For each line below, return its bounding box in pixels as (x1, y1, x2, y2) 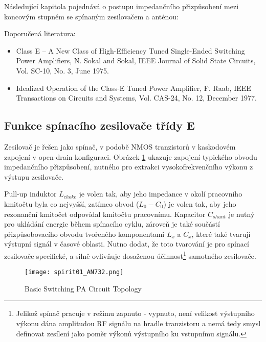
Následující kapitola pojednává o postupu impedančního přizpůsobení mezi (4, 1, 239, 11)
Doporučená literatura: (4, 28, 76, 39)
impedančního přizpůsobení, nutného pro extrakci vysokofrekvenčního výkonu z (4, 161, 253, 172)
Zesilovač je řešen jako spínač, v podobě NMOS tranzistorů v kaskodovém (4, 141, 236, 152)
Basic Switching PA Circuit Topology (25, 283, 142, 294)
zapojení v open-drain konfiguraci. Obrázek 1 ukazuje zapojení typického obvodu (4, 151, 257, 162)
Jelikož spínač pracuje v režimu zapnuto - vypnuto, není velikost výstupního (16, 308, 255, 319)
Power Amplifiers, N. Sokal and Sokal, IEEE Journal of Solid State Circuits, (16, 55, 256, 66)
